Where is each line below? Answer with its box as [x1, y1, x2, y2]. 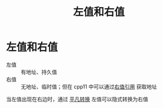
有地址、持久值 [21, 68, 57, 75]
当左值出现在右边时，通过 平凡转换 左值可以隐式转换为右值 [6, 95, 148, 103]
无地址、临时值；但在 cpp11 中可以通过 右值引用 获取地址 [21, 83, 157, 90]
